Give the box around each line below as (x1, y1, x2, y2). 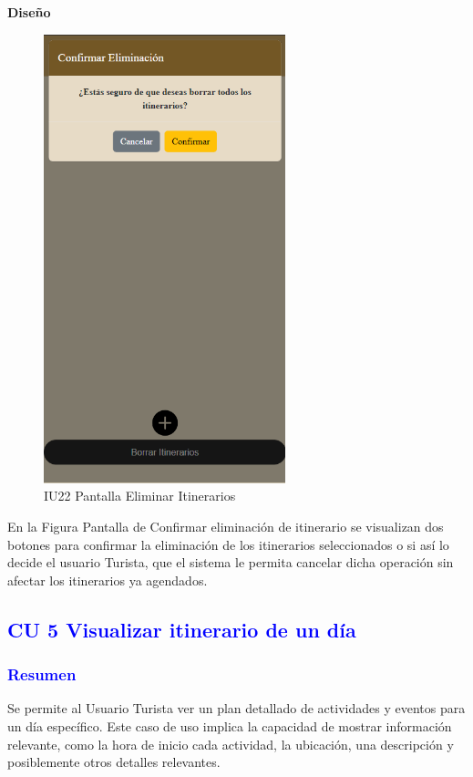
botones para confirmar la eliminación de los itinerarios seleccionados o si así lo (7, 534, 449, 554)
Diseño (7, 3, 51, 21)
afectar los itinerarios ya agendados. (7, 570, 208, 589)
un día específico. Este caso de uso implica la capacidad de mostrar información (7, 717, 452, 736)
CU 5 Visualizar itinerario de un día (7, 615, 356, 643)
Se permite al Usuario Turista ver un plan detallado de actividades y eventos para (7, 699, 466, 718)
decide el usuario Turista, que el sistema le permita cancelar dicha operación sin (7, 553, 454, 572)
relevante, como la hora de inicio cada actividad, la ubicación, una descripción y (7, 734, 454, 753)
